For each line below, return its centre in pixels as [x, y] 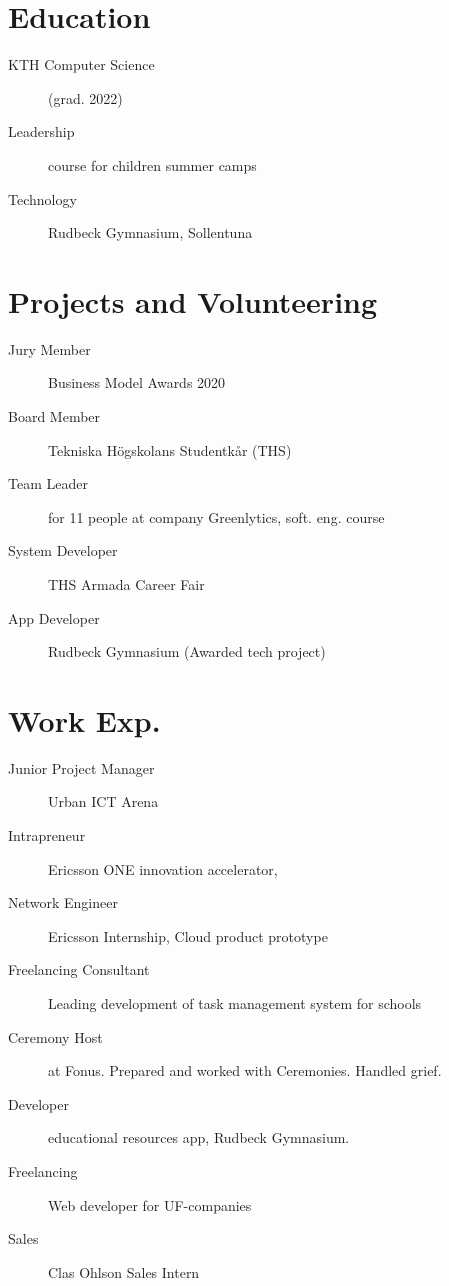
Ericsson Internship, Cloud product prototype [188, 935]
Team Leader [48, 483]
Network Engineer [63, 902]
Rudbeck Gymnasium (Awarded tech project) [187, 651]
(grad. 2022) [85, 97]
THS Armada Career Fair [126, 583]
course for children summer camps [152, 164]
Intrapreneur [47, 835]
